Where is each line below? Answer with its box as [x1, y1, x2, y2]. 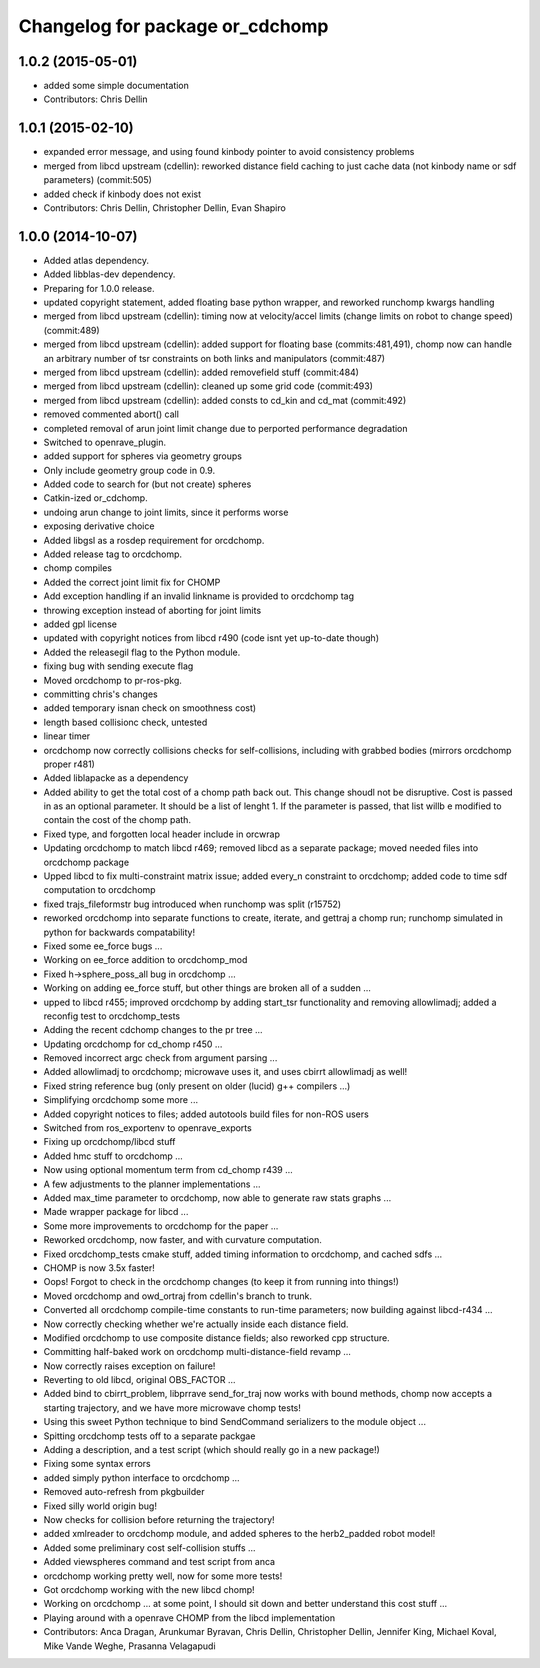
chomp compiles [43, 562, 113, 574]
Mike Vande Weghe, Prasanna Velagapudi [43, 1640, 216, 1652]
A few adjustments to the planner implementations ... [43, 1178, 261, 1190]
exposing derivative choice [43, 520, 155, 532]
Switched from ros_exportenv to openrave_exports [43, 1122, 252, 1134]
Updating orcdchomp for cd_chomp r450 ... [43, 1038, 223, 1050]
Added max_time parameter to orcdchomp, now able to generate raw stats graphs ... [43, 1192, 392, 1204]
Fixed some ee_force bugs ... [43, 940, 163, 952]
